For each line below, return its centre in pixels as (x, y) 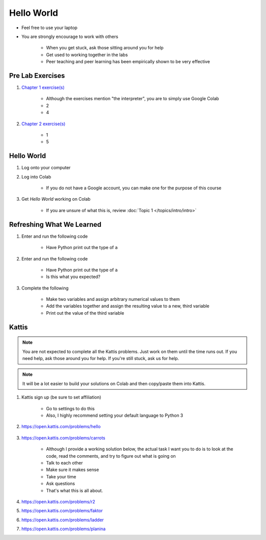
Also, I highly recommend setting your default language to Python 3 (115, 415)
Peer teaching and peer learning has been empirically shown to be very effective (128, 62)
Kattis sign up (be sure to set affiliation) (61, 397)
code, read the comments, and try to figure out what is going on (111, 456)
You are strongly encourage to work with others (70, 36)
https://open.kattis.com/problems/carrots (63, 438)
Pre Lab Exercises (37, 76)
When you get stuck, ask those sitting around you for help (105, 48)
